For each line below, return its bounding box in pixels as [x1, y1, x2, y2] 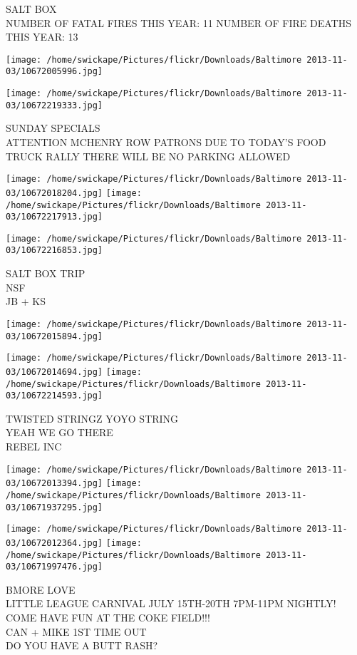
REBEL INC [6, 439, 62, 454]
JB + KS [6, 294, 46, 309]
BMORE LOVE [6, 582, 76, 597]
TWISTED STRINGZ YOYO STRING [6, 411, 179, 426]
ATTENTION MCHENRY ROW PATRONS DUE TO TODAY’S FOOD [6, 135, 326, 149]
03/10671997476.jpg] [6, 562, 103, 572]
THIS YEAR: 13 [6, 29, 78, 44]
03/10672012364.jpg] [6, 537, 103, 548]
